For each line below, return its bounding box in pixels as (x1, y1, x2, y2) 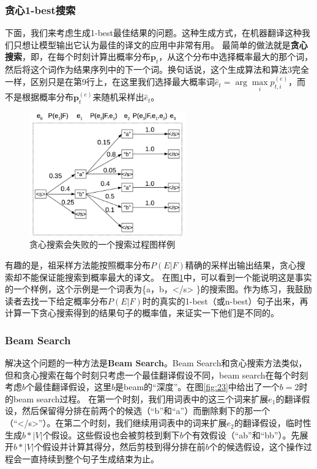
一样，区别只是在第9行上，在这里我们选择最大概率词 (5, 75, 215, 88)
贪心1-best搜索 (5, 2, 76, 17)
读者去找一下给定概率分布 (5, 294, 108, 307)
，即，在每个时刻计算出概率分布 (22, 50, 151, 63)
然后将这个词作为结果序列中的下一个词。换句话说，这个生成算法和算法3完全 (5, 63, 309, 76)
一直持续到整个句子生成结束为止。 (21, 452, 159, 465)
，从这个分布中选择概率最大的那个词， (158, 50, 313, 63)
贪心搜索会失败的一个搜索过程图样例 (29, 238, 175, 251)
